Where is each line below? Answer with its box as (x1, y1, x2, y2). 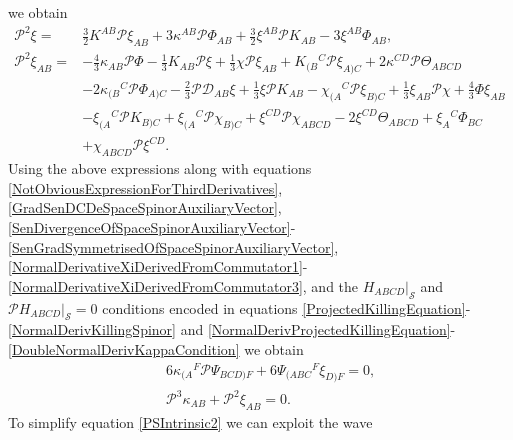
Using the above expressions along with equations (8, 158, 312, 179)
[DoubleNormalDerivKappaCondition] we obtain (8, 339, 304, 359)
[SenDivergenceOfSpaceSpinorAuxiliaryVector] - (8, 217, 296, 238)
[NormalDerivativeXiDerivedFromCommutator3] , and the (8, 275, 359, 296)
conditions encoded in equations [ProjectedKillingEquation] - (102, 297, 471, 318)
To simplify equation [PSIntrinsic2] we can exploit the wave (8, 411, 373, 432)
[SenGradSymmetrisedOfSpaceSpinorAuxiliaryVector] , (8, 236, 339, 257)
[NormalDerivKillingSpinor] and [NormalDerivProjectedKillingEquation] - (8, 319, 456, 340)
